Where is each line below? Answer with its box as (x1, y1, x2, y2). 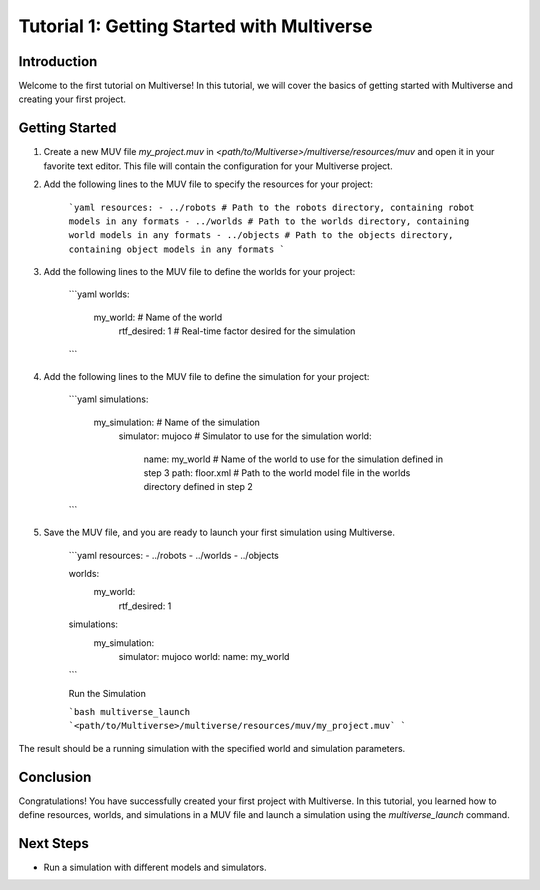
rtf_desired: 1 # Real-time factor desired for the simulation (118, 325, 356, 337)
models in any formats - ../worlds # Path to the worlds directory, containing (68, 215, 470, 227)
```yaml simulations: (68, 393, 149, 405)
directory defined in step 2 (143, 481, 254, 493)
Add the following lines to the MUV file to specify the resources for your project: (43, 178, 374, 190)
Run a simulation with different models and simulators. (43, 861, 267, 874)
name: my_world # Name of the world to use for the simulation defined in (143, 453, 444, 465)
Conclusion (18, 768, 92, 785)
